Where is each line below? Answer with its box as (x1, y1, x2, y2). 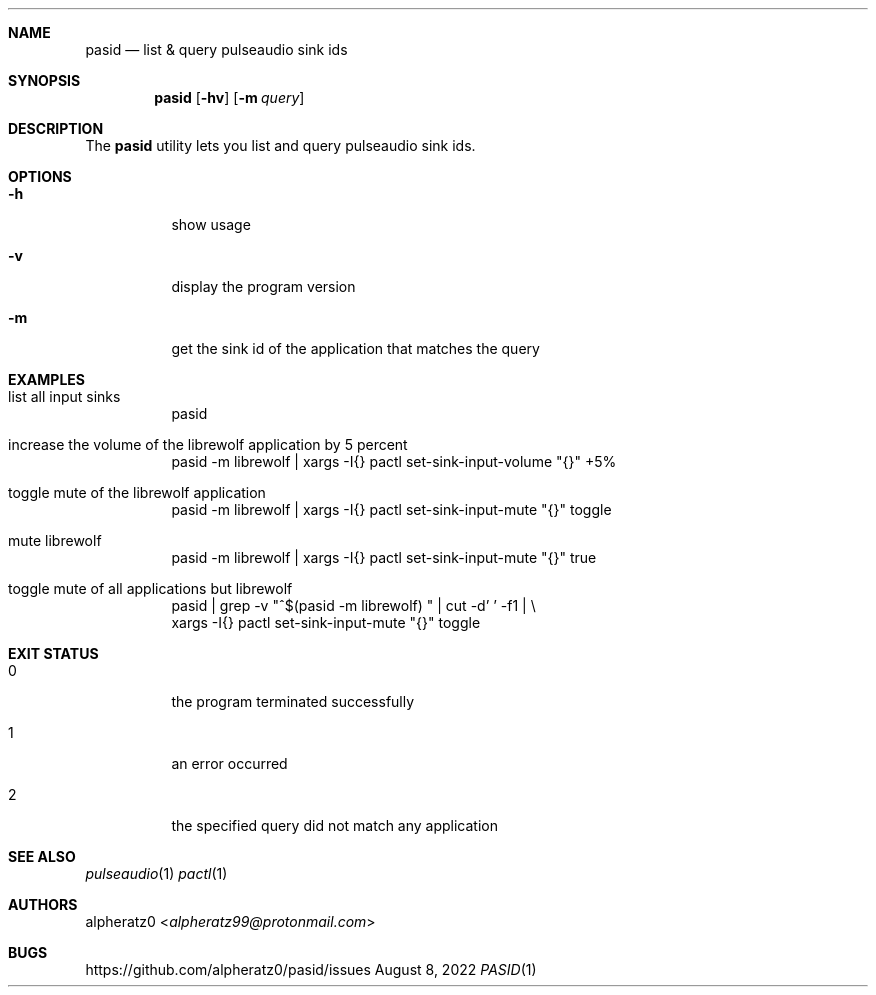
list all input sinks (8, 388, 121, 405)
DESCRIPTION (8, 120, 104, 137)
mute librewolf (8, 532, 102, 549)
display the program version (171, 278, 356, 295)
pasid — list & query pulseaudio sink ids (85, 41, 348, 58)
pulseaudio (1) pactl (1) (85, 865, 228, 882)
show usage (171, 216, 251, 233)
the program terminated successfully (171, 693, 415, 710)
